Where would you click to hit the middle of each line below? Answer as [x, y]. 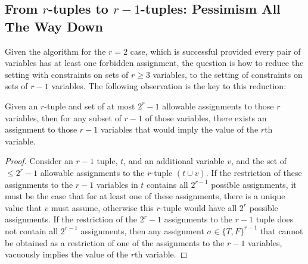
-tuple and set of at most [90, 106]
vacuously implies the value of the [67, 254]
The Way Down [54, 26]
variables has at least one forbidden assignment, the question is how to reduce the [154, 63]
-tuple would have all [198, 207]
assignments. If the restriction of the [71, 219]
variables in [117, 184]
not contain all [32, 230]
